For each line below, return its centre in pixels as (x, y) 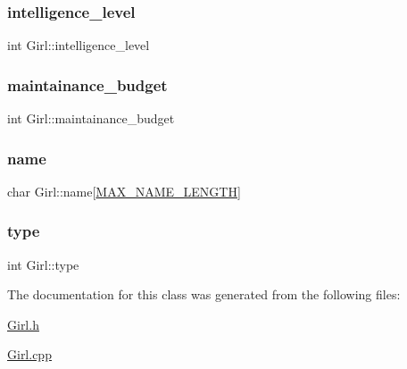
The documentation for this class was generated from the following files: (204, 294)
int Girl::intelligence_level (79, 45)
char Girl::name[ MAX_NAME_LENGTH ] (124, 191)
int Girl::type (43, 264)
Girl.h (23, 324)
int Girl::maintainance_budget (91, 118)
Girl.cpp (29, 354)
